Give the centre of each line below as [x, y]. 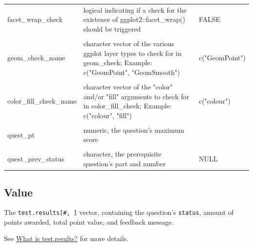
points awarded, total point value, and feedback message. [89, 222]
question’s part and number [125, 164]
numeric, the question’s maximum [134, 130]
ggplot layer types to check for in [132, 53]
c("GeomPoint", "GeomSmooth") [132, 72]
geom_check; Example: [118, 62]
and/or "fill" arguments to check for [136, 96]
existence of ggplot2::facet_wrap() [134, 19]
